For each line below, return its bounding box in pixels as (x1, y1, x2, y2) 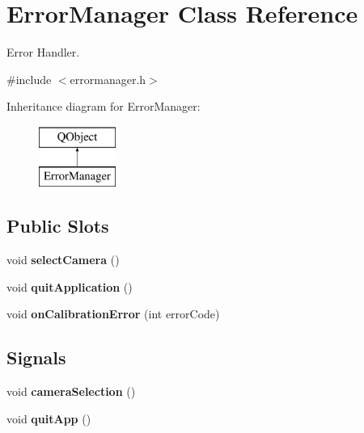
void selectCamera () (6, 251, 120, 268)
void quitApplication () (6, 278, 133, 295)
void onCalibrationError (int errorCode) (6, 305, 220, 322)
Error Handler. (6, 44, 80, 61)
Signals (6, 345, 66, 370)
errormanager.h (70, 70, 146, 87)
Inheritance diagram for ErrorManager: (6, 98, 201, 115)
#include (6, 70, 52, 87)
